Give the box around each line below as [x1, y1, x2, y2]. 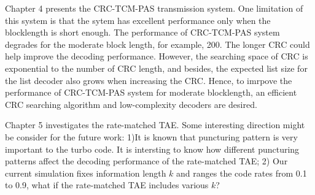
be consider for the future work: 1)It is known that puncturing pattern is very [5, 130, 298, 143]
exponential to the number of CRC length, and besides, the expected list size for [5, 61, 308, 74]
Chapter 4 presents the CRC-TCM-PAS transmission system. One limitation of [5, 2, 303, 14]
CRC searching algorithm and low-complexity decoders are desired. [5, 97, 257, 110]
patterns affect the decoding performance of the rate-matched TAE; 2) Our [5, 155, 288, 167]
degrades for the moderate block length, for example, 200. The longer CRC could [5, 37, 310, 50]
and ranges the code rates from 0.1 [176, 166, 307, 179]
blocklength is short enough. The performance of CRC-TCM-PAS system [5, 26, 280, 39]
